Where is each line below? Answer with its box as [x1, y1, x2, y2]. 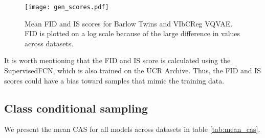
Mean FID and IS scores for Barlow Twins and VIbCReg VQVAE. [25, 18, 233, 29]
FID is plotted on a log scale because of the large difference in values [25, 28, 240, 39]
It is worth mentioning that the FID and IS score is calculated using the [4, 55, 231, 66]
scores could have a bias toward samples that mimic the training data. [4, 75, 225, 86]
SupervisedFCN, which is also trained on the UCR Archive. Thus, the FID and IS [4, 65, 261, 76]
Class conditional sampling [4, 100, 148, 116]
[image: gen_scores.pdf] [25, 4, 109, 11]
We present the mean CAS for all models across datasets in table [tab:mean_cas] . [4, 124, 260, 134]
